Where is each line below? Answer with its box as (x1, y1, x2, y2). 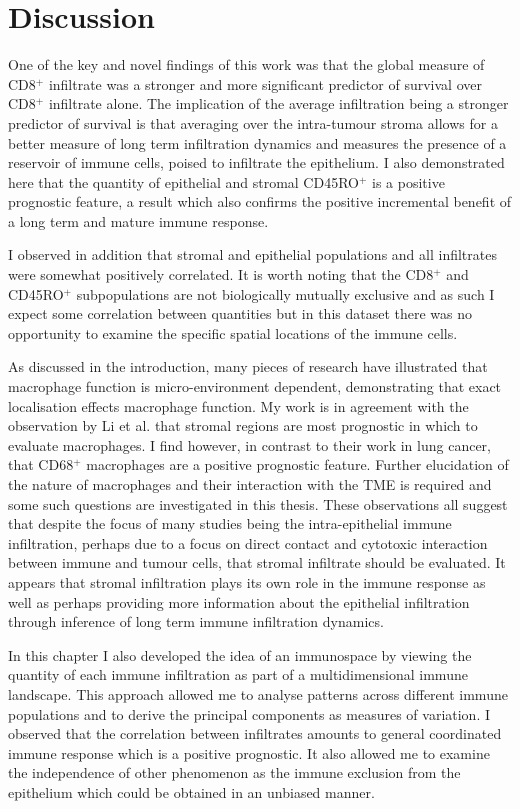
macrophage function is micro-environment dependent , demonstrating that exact (8, 376, 502, 397)
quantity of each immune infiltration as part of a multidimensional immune (8, 664, 468, 685)
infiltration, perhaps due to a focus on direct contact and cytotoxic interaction (8, 532, 488, 553)
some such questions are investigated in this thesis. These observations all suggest (8, 493, 508, 514)
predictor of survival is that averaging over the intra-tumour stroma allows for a (8, 112, 498, 133)
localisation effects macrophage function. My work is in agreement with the (8, 395, 469, 416)
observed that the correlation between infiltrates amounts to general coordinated (8, 723, 502, 744)
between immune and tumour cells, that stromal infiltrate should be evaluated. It (8, 552, 506, 573)
